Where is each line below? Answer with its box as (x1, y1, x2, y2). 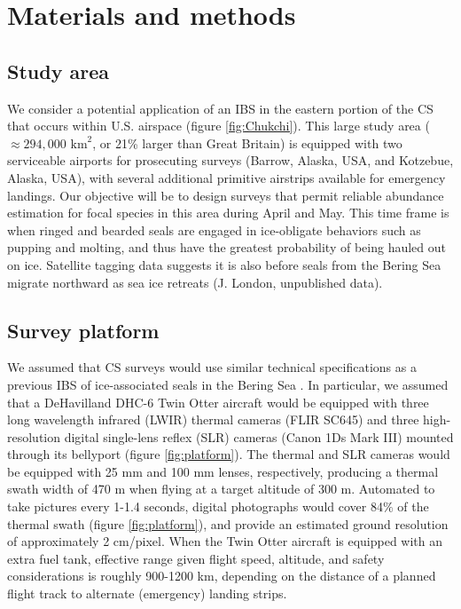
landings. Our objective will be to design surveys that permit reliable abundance (7, 186, 444, 204)
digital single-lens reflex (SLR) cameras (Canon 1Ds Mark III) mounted (64, 427, 454, 446)
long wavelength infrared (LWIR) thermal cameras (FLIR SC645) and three (7, 410, 419, 429)
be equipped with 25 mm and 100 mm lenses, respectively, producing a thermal (7, 462, 439, 480)
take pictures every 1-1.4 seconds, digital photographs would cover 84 (7, 497, 383, 516)
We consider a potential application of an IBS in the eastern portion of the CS (7, 99, 434, 117)
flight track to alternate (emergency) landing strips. (7, 584, 287, 603)
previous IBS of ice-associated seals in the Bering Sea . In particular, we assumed (7, 375, 449, 393)
